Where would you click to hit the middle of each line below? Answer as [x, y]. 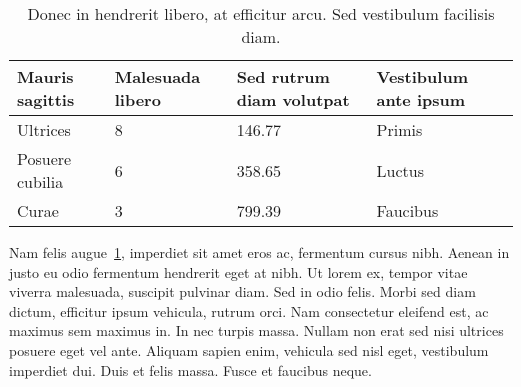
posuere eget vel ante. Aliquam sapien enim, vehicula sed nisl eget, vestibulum [249, 349]
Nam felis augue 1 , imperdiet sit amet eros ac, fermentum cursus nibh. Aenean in [259, 252]
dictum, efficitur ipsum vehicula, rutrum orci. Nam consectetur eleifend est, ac [249, 310]
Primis [399, 129]
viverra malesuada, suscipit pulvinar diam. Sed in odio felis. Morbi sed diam [242, 291]
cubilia [40, 181]
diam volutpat [293, 99]
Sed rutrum [283, 76]
